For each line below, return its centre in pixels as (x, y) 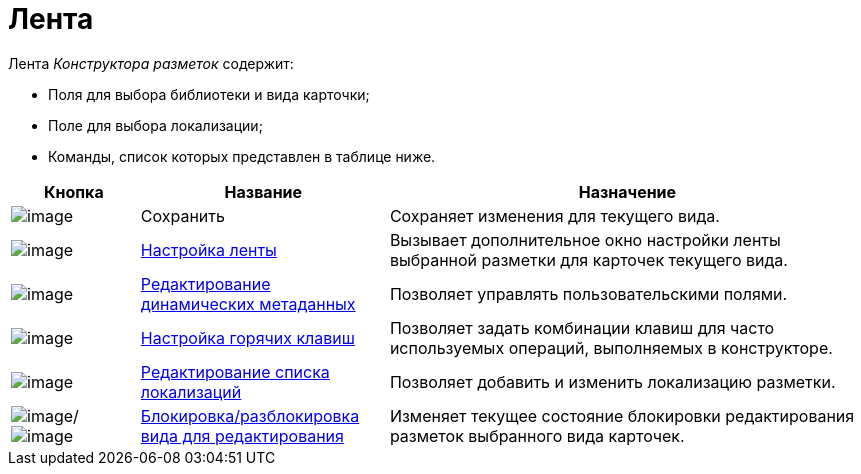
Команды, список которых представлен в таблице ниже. (242, 156)
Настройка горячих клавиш (247, 337)
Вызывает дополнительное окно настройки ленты (585, 239)
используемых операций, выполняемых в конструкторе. (611, 347)
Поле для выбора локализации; (155, 125)
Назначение (627, 191)
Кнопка (74, 191)
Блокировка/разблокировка (250, 415)
